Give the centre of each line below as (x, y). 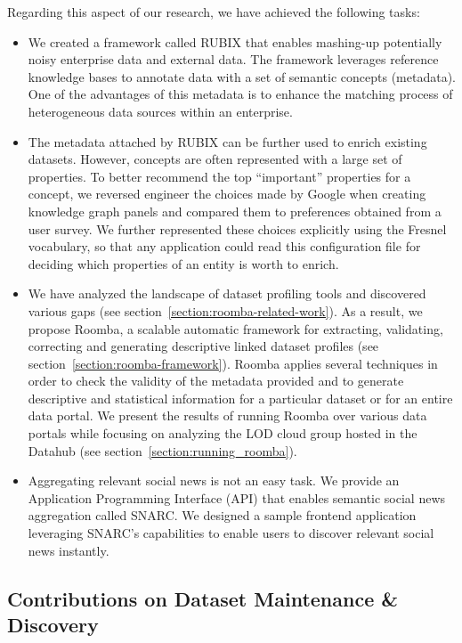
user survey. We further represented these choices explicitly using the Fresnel (237, 228)
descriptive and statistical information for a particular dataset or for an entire (240, 398)
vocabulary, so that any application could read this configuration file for (224, 246)
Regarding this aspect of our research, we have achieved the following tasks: (214, 12)
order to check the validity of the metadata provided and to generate (216, 381)
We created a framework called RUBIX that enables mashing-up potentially (235, 41)
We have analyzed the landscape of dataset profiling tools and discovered (227, 293)
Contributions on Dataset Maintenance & (203, 598)
